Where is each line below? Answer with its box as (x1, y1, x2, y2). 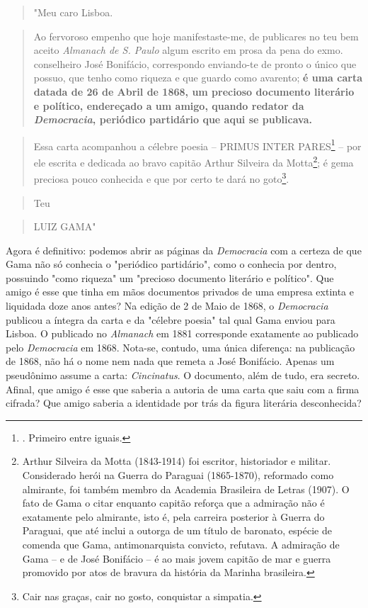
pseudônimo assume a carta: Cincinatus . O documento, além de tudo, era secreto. (6, 368, 360, 383)
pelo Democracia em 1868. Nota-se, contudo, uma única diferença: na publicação (6, 339, 355, 354)
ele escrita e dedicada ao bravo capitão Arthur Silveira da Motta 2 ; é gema (33, 153, 354, 169)
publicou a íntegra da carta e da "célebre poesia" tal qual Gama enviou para (6, 312, 335, 327)
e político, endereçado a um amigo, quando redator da (33, 98, 304, 113)
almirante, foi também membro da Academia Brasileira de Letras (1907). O (22, 481, 350, 496)
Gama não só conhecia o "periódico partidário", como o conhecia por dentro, (6, 257, 337, 271)
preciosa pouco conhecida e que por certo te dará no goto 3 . (33, 169, 289, 186)
